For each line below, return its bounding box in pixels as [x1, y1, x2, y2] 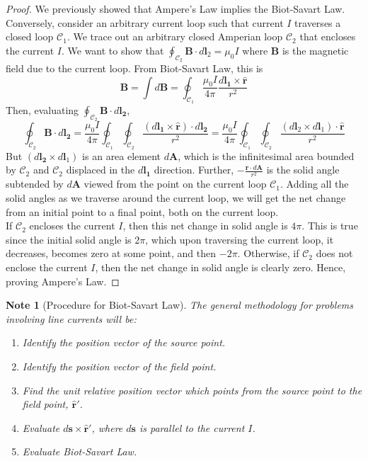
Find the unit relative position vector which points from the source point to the [22, 382, 362, 397]
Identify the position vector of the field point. [22, 358, 217, 373]
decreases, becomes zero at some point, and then [6, 246, 217, 261]
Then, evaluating [6, 103, 79, 118]
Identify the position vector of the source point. [22, 335, 226, 350]
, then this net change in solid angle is [122, 218, 288, 233]
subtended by [6, 176, 64, 191]
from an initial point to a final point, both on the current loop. [6, 204, 279, 219]
